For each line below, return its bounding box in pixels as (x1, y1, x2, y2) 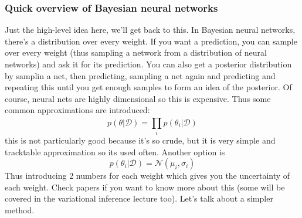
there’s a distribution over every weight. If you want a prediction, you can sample (5, 35, 297, 47)
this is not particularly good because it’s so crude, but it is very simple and (5, 134, 276, 147)
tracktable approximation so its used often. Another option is (5, 145, 225, 158)
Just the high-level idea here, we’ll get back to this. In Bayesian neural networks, (5, 23, 296, 36)
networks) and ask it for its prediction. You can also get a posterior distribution (5, 58, 292, 70)
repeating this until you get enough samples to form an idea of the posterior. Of (5, 81, 292, 93)
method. (5, 204, 35, 216)
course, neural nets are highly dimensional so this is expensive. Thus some (5, 92, 271, 104)
